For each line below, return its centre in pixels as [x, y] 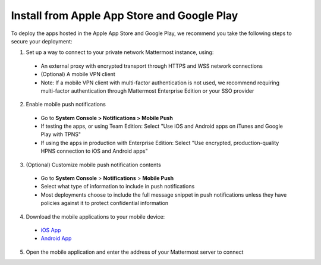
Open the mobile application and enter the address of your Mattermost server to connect [135, 252]
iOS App [51, 230]
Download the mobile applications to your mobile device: [95, 216]
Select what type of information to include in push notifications [118, 187]
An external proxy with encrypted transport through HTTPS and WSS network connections [152, 66]
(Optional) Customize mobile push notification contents [94, 165]
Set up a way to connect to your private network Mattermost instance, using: [120, 52]
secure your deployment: [42, 41]
